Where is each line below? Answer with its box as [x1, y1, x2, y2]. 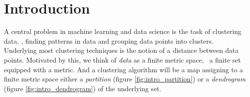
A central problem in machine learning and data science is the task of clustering [4, 26, 242, 36]
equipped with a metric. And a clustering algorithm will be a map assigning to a [4, 64, 243, 74]
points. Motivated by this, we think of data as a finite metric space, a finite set [4, 54, 241, 65]
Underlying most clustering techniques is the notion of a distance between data [4, 45, 239, 55]
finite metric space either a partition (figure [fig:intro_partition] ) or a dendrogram [4, 74, 246, 84]
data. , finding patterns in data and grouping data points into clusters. [4, 35, 214, 46]
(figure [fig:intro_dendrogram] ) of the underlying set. [4, 83, 161, 93]
